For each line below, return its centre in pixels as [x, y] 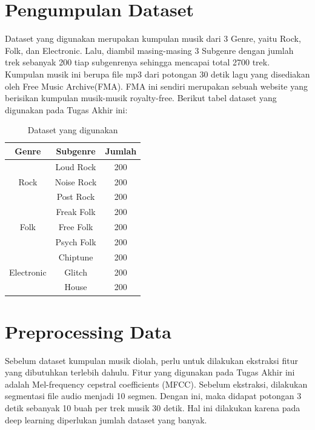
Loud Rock [76, 166]
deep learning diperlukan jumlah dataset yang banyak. [106, 419]
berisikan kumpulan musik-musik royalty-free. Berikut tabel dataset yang [141, 98]
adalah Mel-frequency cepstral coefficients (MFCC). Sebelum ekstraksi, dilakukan [156, 384]
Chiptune [76, 256]
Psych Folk [76, 241]
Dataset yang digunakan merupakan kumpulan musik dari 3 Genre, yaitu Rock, [153, 38]
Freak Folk [76, 212]
